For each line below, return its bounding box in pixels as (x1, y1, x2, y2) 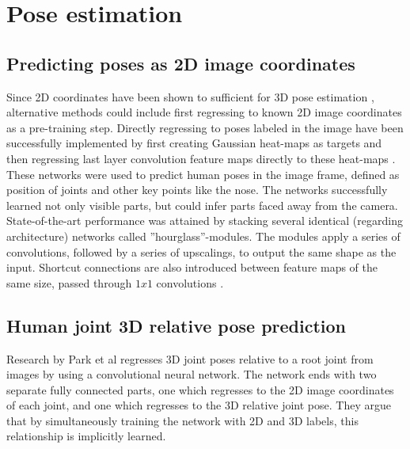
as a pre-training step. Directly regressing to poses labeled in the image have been (6, 119, 404, 135)
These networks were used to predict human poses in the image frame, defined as (6, 166, 400, 182)
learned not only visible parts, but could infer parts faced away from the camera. (6, 196, 398, 213)
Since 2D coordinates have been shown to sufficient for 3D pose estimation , (6, 88, 374, 105)
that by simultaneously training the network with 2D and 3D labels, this (6, 412, 359, 428)
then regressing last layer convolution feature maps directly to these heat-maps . (6, 150, 396, 166)
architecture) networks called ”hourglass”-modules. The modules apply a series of (6, 227, 401, 244)
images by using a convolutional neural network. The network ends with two (6, 366, 377, 382)
